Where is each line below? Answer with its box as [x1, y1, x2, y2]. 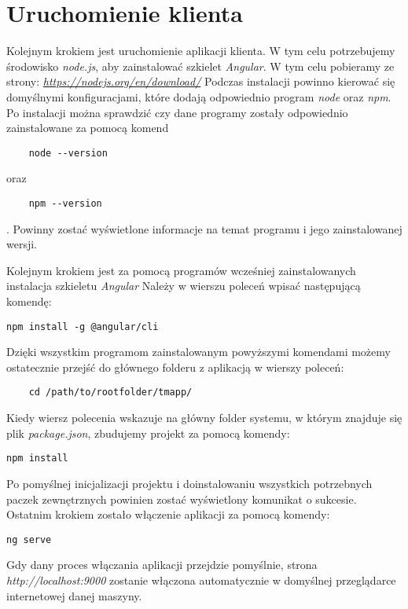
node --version [28, 147, 108, 159]
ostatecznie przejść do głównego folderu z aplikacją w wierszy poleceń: [6, 358, 344, 375]
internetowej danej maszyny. [6, 587, 142, 603]
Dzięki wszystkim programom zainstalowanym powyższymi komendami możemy [6, 343, 391, 360]
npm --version [28, 197, 102, 209]
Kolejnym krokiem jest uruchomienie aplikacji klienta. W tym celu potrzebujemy [6, 42, 395, 59]
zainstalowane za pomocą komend [6, 119, 169, 136]
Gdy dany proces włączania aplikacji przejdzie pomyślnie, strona [6, 556, 318, 573]
